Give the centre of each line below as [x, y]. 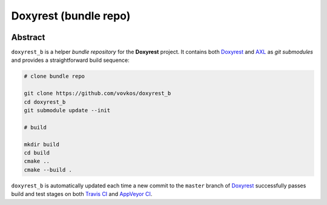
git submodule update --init [67, 110]
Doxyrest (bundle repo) [71, 16]
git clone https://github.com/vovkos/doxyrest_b [97, 93]
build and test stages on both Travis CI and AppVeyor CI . [82, 194]
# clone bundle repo [54, 76]
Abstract [28, 37]
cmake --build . [48, 170]
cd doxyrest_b [45, 102]
